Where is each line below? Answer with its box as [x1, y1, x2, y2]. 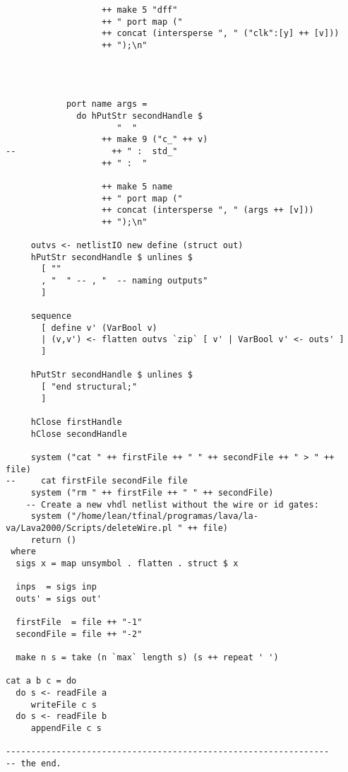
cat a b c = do [6, 676, 77, 686]
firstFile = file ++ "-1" [16, 617, 143, 628]
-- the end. [6, 759, 61, 768]
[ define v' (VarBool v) [41, 322, 157, 333]
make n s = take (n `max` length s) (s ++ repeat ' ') [16, 653, 279, 663]
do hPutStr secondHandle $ [76, 110, 203, 121]
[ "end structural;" [41, 382, 138, 392]
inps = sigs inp [16, 582, 97, 592]
